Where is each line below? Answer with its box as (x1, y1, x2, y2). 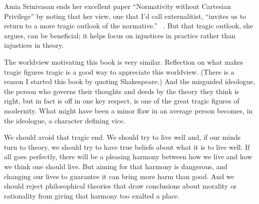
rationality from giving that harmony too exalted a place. (4, 190, 180, 201)
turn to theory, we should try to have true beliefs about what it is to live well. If (4, 141, 250, 152)
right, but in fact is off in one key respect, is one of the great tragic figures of (4, 96, 240, 106)
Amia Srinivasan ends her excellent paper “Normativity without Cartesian (4, 1, 231, 11)
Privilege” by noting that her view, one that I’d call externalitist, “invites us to (4, 10, 247, 21)
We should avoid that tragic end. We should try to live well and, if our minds (4, 132, 241, 142)
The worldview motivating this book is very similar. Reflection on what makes (4, 56, 244, 67)
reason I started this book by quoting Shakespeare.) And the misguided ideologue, (4, 76, 256, 87)
